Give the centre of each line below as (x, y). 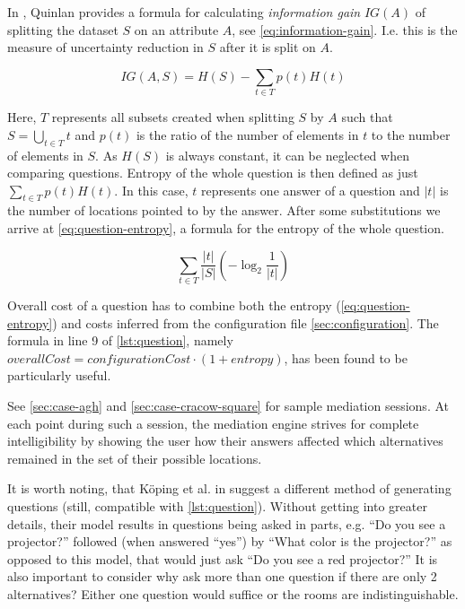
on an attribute (176, 29)
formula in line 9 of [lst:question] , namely (120, 340)
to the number (411, 134)
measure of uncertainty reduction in (105, 47)
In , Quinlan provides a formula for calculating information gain (184, 12)
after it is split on (268, 47)
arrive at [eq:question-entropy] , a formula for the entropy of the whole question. (226, 228)
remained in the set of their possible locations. (135, 458)
